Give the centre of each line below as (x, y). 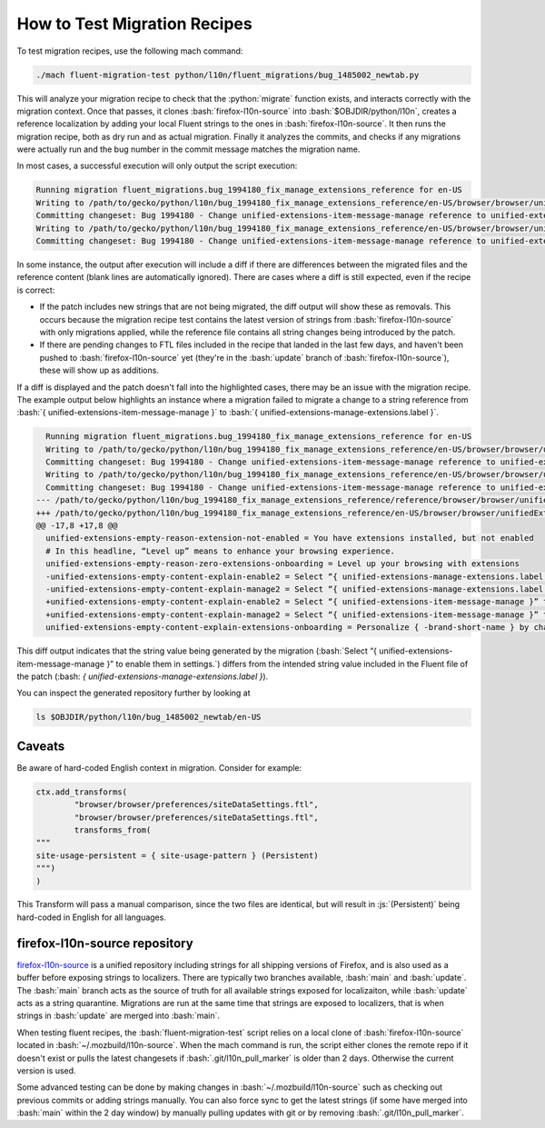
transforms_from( (113, 830)
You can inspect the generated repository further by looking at (134, 693)
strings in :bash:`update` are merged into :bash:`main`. (119, 1016)
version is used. (46, 1070)
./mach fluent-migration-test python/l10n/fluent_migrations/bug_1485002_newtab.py (228, 75)
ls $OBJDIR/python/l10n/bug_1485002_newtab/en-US (149, 717)
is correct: (36, 290)
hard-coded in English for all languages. (92, 917)
